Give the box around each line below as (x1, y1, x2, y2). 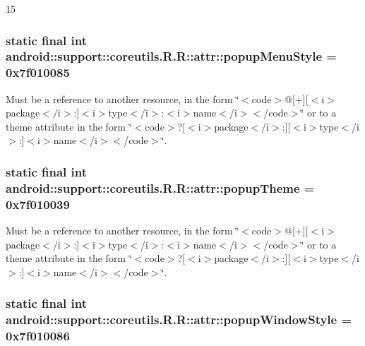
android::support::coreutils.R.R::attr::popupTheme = (6, 179, 315, 196)
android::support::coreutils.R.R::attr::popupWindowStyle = (6, 311, 352, 328)
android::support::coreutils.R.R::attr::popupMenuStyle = (6, 47, 337, 65)
